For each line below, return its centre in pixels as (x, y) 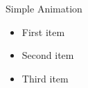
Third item (45, 78)
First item (43, 32)
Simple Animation (44, 8)
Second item (48, 55)
